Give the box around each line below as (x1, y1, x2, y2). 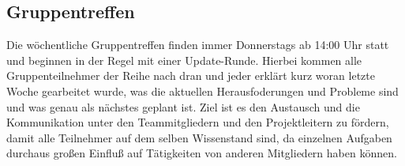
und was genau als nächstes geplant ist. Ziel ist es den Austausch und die (6, 98, 360, 115)
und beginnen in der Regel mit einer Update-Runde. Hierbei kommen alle (6, 51, 362, 68)
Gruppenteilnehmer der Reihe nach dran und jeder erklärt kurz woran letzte (6, 67, 375, 84)
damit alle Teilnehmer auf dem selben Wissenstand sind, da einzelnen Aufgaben (6, 129, 392, 145)
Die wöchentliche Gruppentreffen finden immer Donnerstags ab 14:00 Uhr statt (6, 36, 389, 53)
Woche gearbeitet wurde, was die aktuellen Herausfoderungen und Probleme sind (6, 82, 399, 99)
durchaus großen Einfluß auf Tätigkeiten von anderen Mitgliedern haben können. (6, 145, 397, 161)
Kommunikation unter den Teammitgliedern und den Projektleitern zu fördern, (6, 114, 389, 130)
